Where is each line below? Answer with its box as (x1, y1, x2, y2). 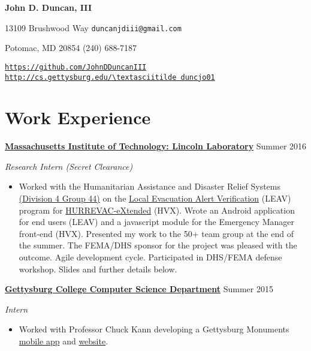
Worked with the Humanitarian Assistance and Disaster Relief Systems (19, 180, 280, 193)
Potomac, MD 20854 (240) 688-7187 (5, 41, 137, 54)
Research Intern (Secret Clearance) (5, 160, 133, 172)
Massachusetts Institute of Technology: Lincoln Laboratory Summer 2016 (5, 140, 307, 152)
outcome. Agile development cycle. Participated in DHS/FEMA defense (19, 251, 282, 263)
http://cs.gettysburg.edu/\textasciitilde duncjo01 (5, 73, 215, 82)
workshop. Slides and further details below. (19, 262, 177, 275)
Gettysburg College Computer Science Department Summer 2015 (5, 283, 273, 295)
